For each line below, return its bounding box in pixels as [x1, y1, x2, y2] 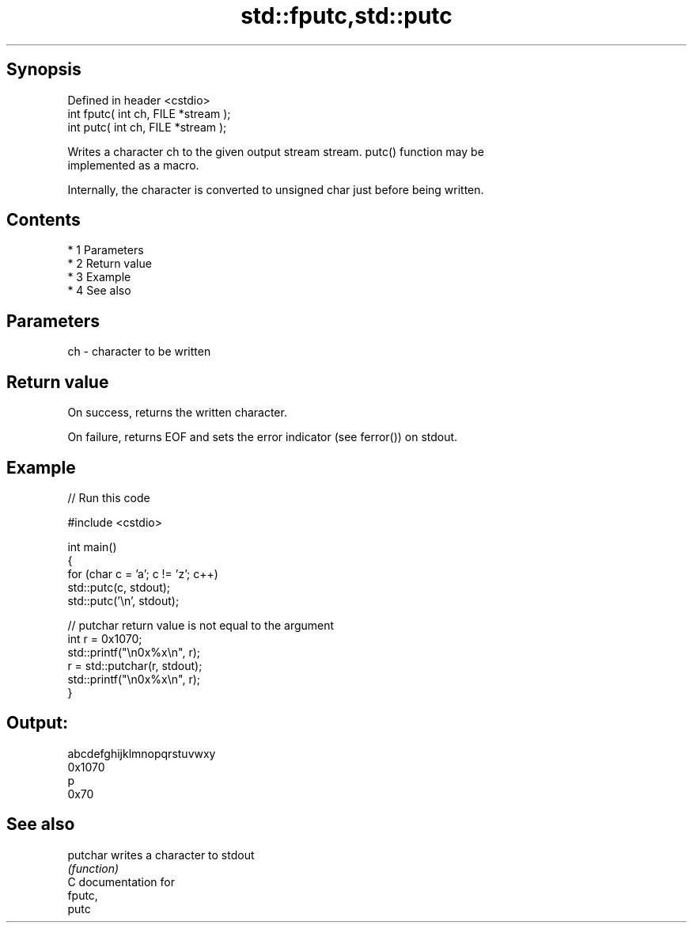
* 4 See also [67, 284, 131, 298]
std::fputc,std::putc [240, 2, 453, 29]
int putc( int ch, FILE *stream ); [67, 120, 227, 134]
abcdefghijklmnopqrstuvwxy [67, 746, 216, 760]
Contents [6, 210, 81, 230]
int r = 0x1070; [67, 631, 142, 645]
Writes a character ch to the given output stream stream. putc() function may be [67, 144, 484, 158]
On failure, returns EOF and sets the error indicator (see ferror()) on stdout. [67, 430, 458, 444]
